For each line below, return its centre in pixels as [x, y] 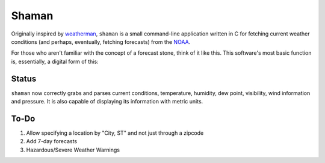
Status [24, 78]
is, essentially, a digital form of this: [55, 61]
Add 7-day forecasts [52, 141]
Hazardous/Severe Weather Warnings [73, 150]
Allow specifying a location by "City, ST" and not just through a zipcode [115, 133]
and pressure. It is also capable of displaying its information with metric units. [107, 102]
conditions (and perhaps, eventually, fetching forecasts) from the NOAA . [101, 42]
